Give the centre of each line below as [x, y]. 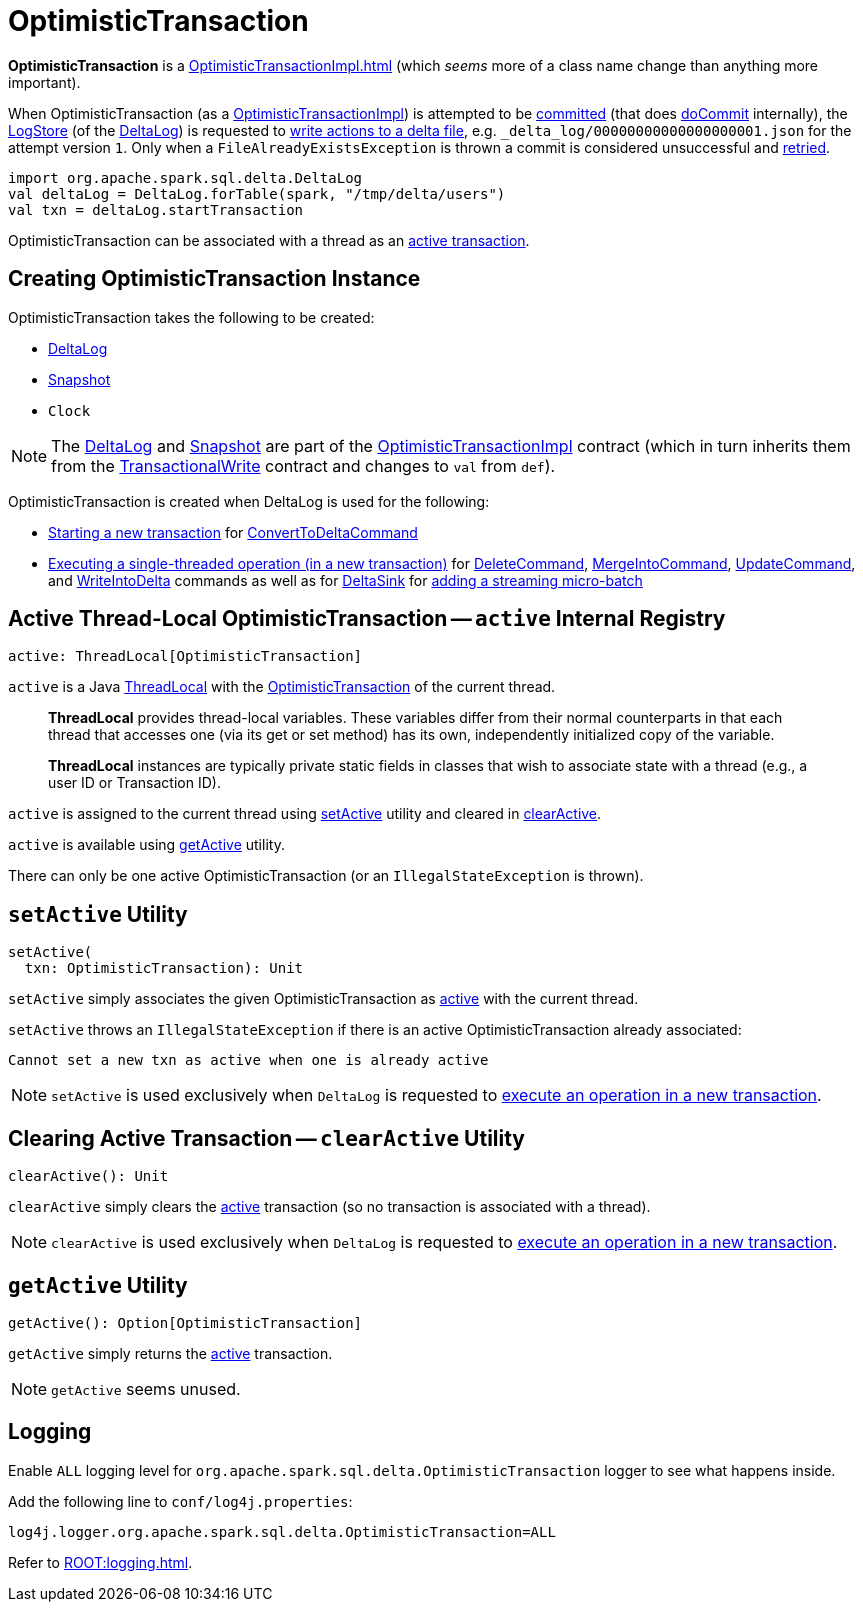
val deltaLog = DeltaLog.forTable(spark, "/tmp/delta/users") [257, 193]
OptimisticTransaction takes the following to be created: [191, 317]
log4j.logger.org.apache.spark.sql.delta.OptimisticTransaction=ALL [282, 1531]
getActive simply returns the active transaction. [170, 1353]
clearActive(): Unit [88, 1176]
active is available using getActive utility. [146, 845]
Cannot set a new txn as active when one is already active [248, 1060]
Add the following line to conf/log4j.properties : [180, 1501]
